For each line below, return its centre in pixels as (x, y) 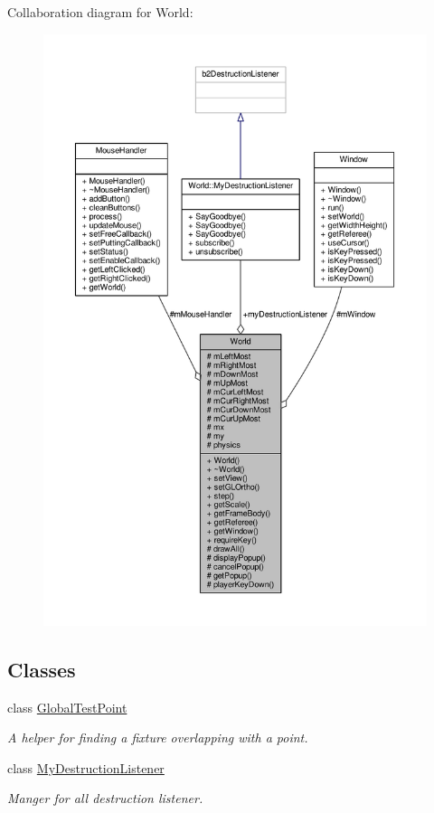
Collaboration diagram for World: (100, 12)
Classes (42, 669)
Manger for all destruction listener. (105, 798)
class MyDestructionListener (86, 767)
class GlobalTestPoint (67, 707)
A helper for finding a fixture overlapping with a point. (158, 737)
